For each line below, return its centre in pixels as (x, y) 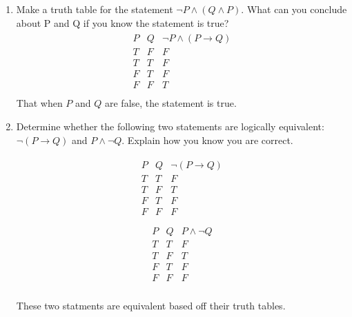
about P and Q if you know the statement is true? (123, 22)
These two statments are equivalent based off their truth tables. (151, 305)
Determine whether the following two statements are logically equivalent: (170, 126)
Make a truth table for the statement (95, 9)
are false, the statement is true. (171, 103)
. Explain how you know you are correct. (207, 140)
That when (39, 103)
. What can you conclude (294, 9)
